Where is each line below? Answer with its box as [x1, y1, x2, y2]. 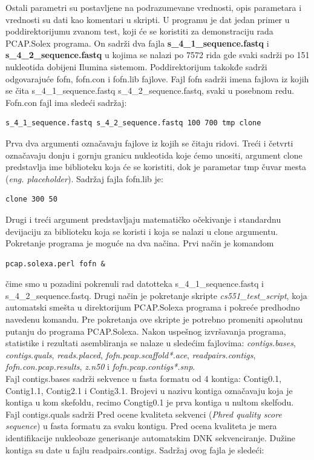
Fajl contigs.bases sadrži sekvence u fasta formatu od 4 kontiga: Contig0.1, [5, 372, 282, 385]
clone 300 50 [5, 195, 57, 204]
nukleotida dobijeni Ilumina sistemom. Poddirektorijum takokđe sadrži [5, 60, 267, 73]
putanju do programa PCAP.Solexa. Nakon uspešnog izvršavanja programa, [5, 324, 286, 337]
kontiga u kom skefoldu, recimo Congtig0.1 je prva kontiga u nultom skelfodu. [5, 396, 294, 409]
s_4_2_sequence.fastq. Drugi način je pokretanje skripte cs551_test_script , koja [5, 289, 307, 301]
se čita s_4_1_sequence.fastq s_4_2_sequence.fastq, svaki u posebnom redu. [5, 84, 295, 97]
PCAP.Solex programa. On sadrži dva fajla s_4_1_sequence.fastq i [5, 36, 269, 49]
